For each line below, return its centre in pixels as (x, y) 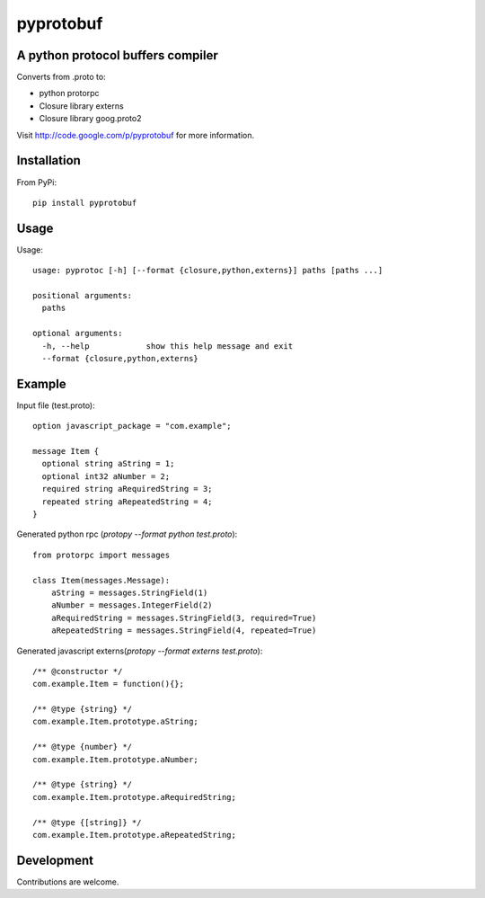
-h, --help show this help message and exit (168, 346)
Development (55, 860)
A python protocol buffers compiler (118, 55)
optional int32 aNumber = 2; (106, 476)
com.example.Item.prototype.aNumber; (116, 759)
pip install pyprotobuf (85, 203)
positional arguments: (83, 295)
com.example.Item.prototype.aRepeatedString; (135, 835)
